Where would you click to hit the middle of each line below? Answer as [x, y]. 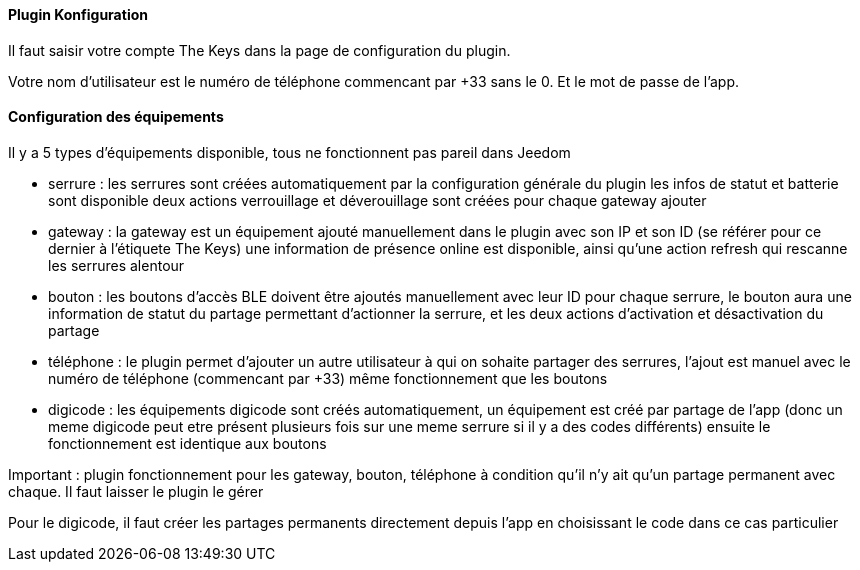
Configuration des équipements [116, 117]
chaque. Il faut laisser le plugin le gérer [136, 491]
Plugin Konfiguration [78, 14]
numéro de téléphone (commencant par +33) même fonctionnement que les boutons [328, 378]
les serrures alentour [116, 265]
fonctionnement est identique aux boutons [187, 443]
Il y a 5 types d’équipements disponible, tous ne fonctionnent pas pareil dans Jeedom [289, 152]
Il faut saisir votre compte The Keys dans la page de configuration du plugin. [259, 50]
